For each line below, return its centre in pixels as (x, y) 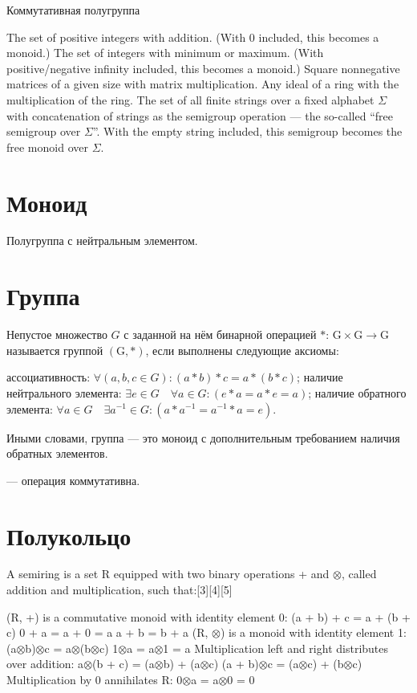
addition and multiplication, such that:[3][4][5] (119, 590)
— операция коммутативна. (73, 480)
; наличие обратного (357, 392)
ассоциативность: (49, 377)
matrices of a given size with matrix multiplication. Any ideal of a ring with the (203, 84)
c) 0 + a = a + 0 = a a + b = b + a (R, (107, 632)
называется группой (55, 350)
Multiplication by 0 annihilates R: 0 (95, 680)
